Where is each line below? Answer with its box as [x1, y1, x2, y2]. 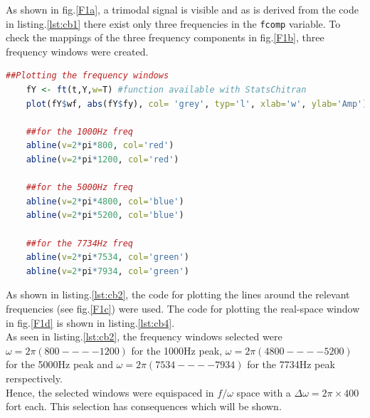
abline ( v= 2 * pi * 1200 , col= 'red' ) [26, 155, 179, 164]
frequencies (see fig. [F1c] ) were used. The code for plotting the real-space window [6, 301, 360, 315]
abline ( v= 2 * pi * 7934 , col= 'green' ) [26, 266, 189, 276]
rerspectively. [6, 370, 63, 385]
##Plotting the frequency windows [6, 70, 169, 81]
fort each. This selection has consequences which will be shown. [6, 399, 282, 414]
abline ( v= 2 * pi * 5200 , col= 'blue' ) [26, 210, 184, 221]
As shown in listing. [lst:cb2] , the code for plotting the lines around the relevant [6, 287, 350, 302]
